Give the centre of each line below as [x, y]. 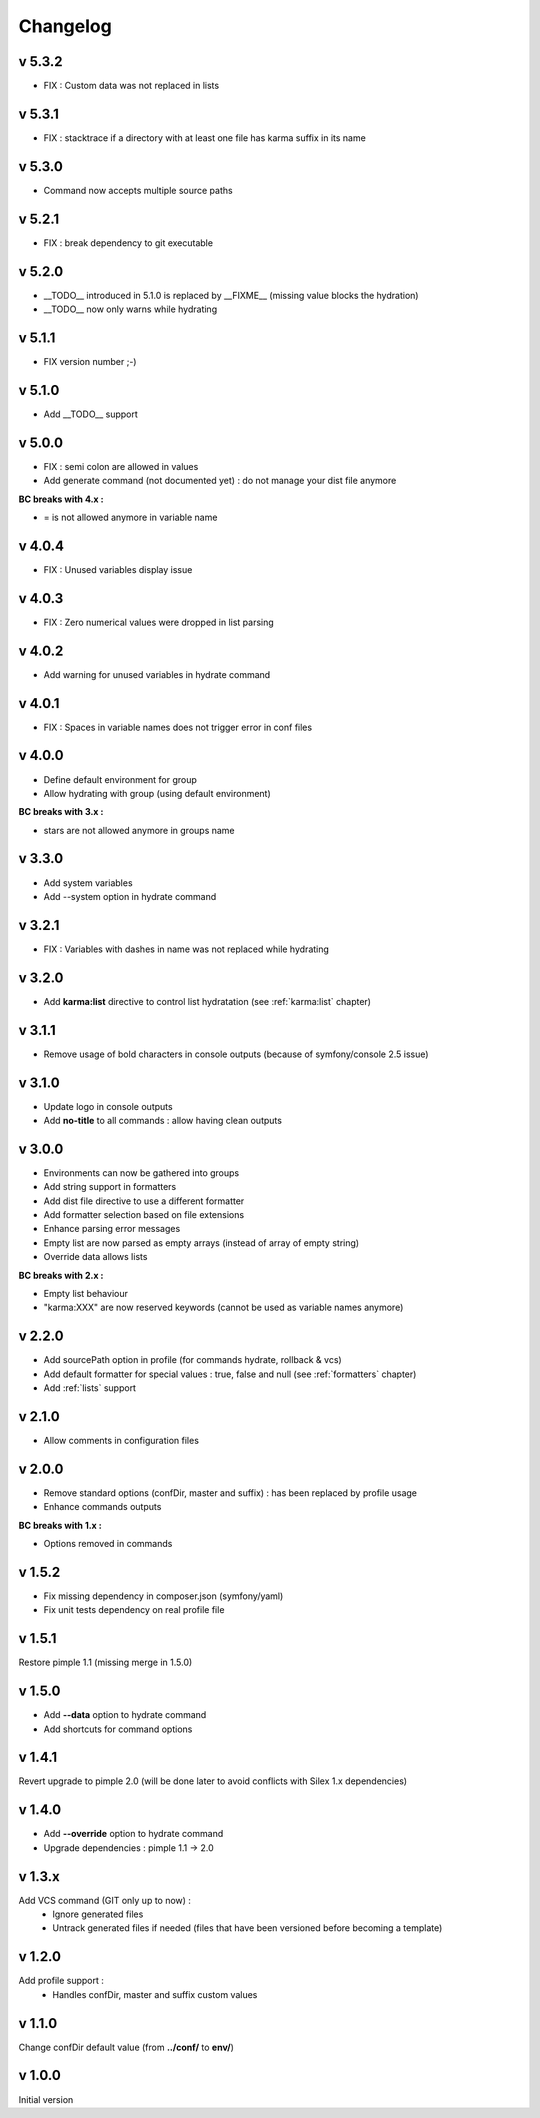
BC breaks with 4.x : [61, 499]
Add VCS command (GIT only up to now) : [105, 1900]
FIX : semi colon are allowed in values [121, 466]
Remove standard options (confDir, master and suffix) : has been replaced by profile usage [230, 1492]
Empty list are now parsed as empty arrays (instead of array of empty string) [201, 1242]
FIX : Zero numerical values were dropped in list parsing [158, 622]
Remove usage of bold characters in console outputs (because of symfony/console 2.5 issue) [236, 1054]
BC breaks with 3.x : [61, 812]
